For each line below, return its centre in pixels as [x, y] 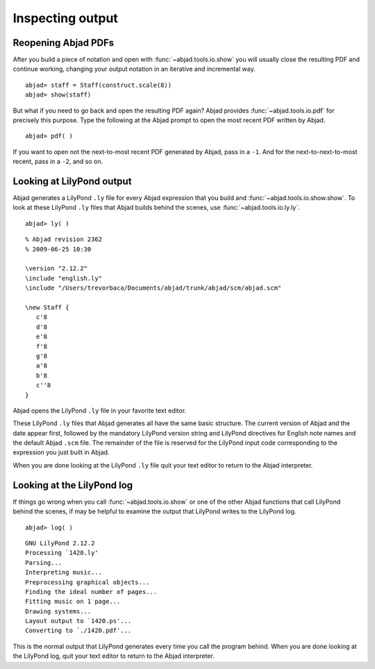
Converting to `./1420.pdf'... [78, 631]
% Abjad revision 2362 [64, 239]
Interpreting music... [64, 572]
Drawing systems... [58, 611]
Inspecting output [65, 18]
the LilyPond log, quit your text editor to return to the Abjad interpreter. [114, 656]
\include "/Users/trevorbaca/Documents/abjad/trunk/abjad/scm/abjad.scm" [153, 288]
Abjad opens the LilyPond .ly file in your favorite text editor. [100, 411]
